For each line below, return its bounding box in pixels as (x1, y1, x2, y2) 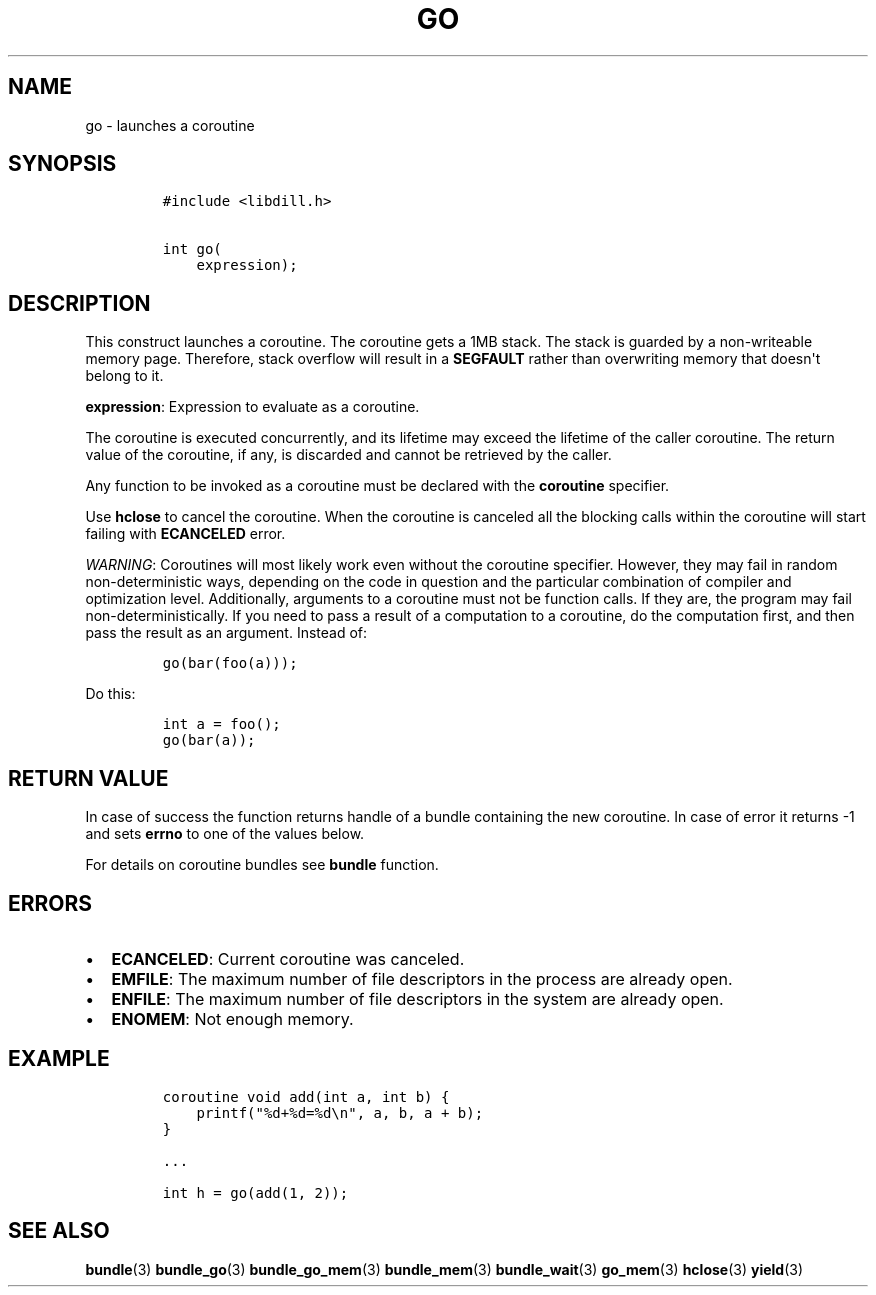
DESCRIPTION (8, 290, 151, 316)
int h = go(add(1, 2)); (162, 1184, 349, 1201)
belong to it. (85, 367, 164, 385)
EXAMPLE (8, 1046, 110, 1072)
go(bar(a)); (162, 732, 256, 749)
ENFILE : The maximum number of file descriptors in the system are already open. (111, 988, 724, 1009)
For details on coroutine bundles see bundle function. (85, 856, 439, 874)
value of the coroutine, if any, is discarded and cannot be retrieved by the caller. (85, 446, 612, 464)
